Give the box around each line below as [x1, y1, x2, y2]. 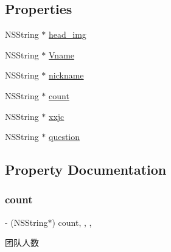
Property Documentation [5, 160, 167, 179]
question [49, 130, 80, 143]
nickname [49, 69, 84, 82]
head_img [49, 28, 86, 41]
